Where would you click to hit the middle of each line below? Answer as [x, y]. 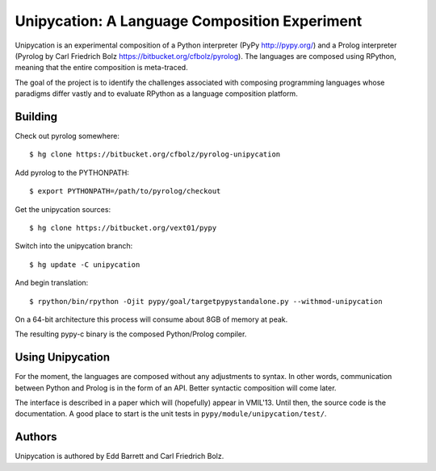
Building [36, 117]
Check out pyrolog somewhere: [67, 136]
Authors [36, 437]
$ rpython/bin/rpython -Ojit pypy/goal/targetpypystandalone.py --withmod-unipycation [206, 301]
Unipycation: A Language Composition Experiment [189, 21]
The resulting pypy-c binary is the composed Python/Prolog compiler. [131, 334]
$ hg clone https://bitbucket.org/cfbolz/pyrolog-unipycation [155, 154]
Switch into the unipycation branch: [74, 246]
